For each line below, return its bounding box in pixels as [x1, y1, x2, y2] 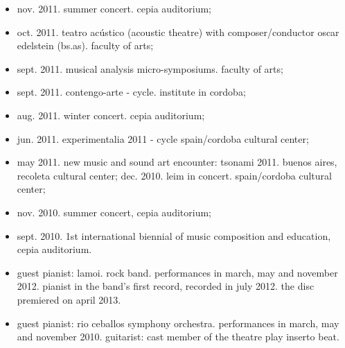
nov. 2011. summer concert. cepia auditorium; [17, 1, 211, 15]
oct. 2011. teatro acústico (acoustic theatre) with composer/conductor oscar [17, 24, 339, 39]
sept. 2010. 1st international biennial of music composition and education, [17, 228, 331, 243]
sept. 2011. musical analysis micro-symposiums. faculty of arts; [17, 61, 283, 76]
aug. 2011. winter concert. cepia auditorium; [17, 107, 205, 122]
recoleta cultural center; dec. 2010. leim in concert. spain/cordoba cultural [17, 168, 332, 182]
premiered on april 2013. [17, 292, 121, 306]
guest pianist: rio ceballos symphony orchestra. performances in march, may [17, 315, 339, 330]
